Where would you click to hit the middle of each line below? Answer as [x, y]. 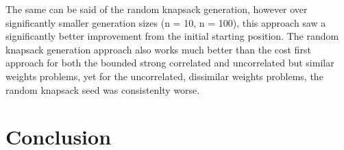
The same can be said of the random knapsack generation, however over [157, 9]
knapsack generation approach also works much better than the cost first [158, 49]
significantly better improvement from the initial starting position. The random [172, 36]
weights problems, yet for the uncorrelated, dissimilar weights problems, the [164, 76]
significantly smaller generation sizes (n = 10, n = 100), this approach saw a [166, 22]
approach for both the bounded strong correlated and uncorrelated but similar [170, 63]
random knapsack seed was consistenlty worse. [103, 89]
